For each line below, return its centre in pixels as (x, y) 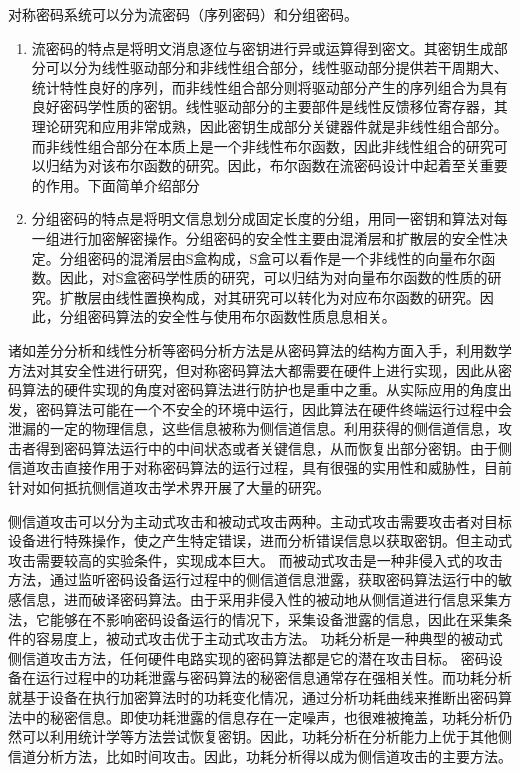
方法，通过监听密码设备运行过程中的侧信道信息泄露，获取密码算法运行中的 (253, 579)
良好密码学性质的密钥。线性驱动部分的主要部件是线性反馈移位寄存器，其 (269, 106)
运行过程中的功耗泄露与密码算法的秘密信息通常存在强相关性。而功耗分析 (273, 677)
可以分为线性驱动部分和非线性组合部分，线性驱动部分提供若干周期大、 (276, 67)
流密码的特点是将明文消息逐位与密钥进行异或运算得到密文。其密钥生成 (262, 47)
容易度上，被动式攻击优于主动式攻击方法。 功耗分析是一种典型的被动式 (269, 638)
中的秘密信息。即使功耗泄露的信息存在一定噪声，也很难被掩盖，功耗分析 (259, 716)
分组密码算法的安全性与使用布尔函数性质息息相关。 (227, 316)
